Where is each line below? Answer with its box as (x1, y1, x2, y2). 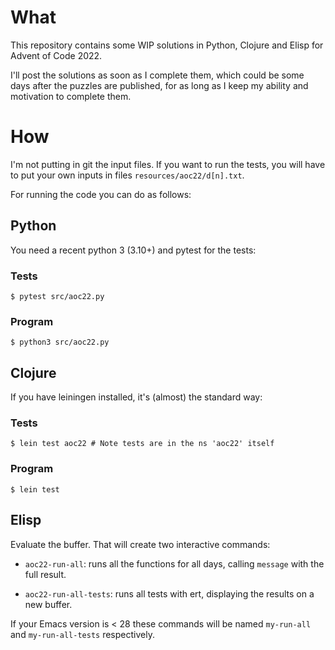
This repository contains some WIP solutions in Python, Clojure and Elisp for (10, 39, 324, 51)
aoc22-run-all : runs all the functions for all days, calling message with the (24, 557, 325, 570)
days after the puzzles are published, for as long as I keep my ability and (10, 79, 309, 91)
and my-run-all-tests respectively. (10, 628, 155, 640)
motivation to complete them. (10, 90, 132, 102)
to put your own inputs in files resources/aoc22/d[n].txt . (10, 169, 245, 181)
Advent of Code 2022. (10, 49, 103, 61)
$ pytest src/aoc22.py (10, 291, 105, 301)
